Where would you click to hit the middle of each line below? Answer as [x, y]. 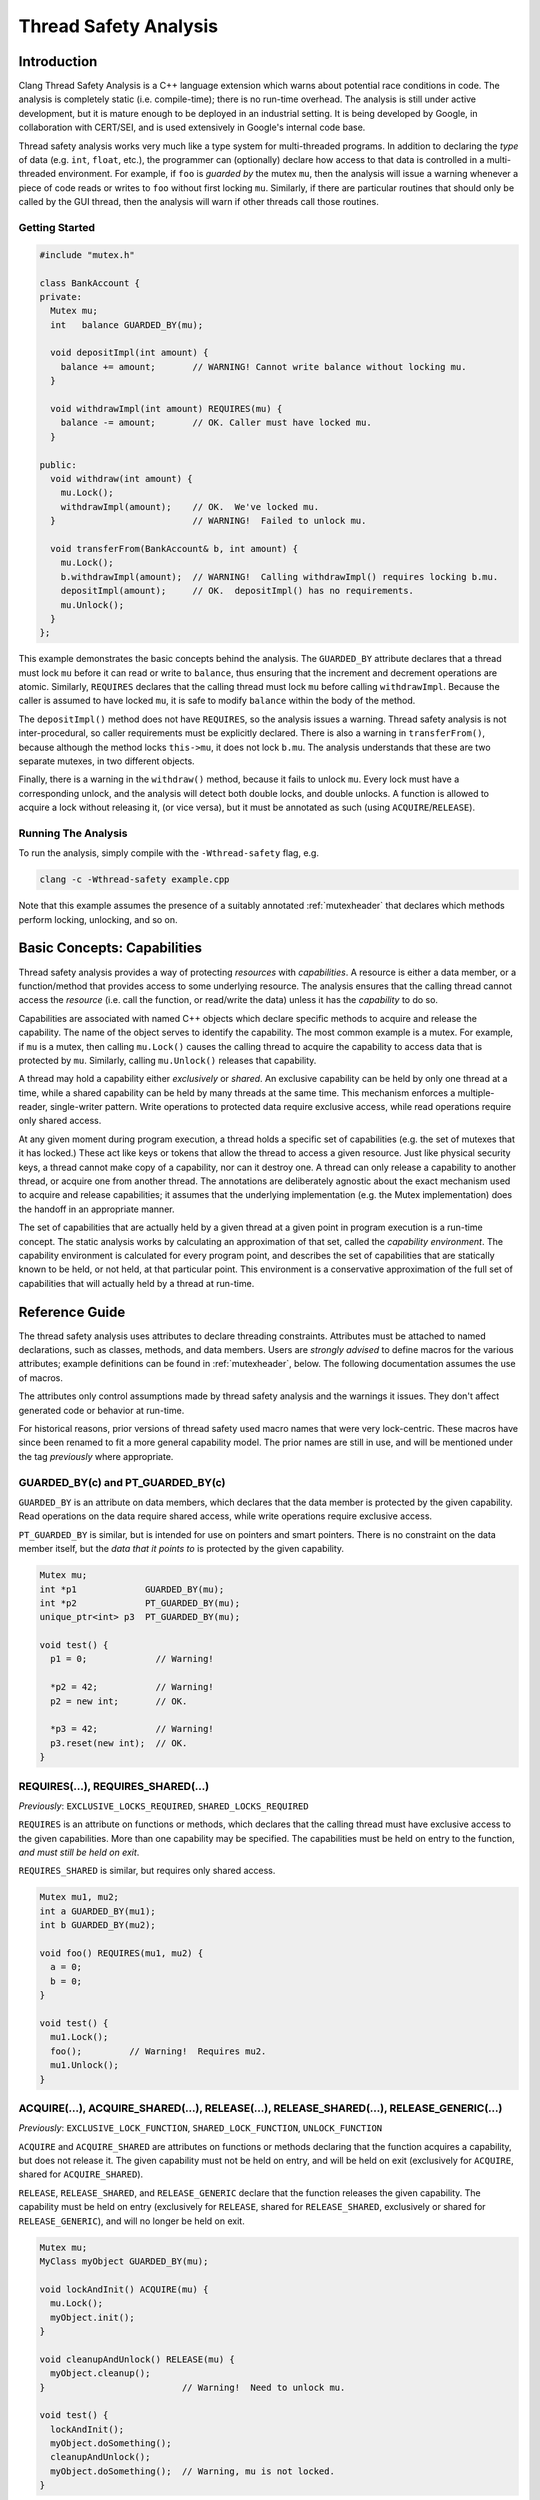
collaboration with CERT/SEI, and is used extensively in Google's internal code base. [192, 127]
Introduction [58, 61]
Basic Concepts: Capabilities [110, 948]
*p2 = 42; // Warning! [132, 1687]
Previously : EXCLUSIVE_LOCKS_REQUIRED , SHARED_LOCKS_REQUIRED [163, 1806]
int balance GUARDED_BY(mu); [127, 324]
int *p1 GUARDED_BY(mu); [132, 1589]
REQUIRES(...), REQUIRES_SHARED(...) [114, 1786]
